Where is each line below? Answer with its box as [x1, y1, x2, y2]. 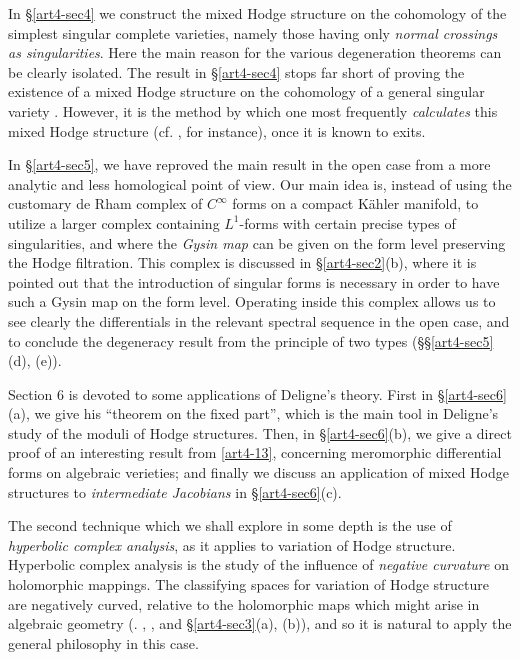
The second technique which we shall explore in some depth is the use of [8, 515, 452, 536]
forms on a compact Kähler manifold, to [232, 193, 479, 214]
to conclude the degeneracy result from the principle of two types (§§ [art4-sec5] [8, 330, 494, 351]
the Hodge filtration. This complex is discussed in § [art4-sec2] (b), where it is [8, 252, 477, 273]
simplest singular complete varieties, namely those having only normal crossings [8, 22, 498, 43]
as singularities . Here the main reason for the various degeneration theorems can [8, 42, 502, 63]
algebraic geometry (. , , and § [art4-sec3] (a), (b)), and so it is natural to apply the [8, 613, 512, 634]
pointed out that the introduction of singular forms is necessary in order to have [8, 271, 500, 292]
